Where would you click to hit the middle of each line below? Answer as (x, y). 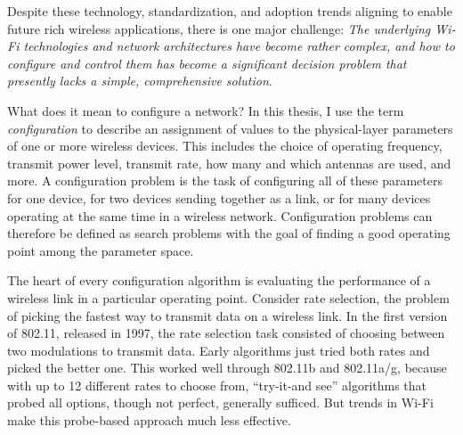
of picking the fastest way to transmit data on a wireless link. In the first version (227, 315)
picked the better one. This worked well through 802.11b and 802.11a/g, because (227, 368)
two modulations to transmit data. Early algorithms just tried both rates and (219, 350)
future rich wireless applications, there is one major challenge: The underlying (219, 28)
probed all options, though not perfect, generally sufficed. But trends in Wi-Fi (220, 402)
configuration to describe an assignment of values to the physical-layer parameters (230, 128)
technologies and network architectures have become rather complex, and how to (239, 46)
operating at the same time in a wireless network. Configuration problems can (220, 215)
